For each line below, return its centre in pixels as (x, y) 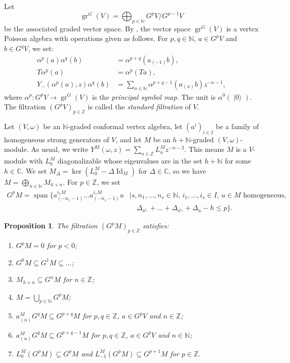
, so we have (188, 170)
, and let (129, 139)
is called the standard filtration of (139, 107)
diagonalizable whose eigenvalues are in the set (130, 161)
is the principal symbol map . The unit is (154, 96)
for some (238, 161)
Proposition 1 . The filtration (51, 226)
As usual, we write (60, 149)
